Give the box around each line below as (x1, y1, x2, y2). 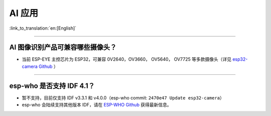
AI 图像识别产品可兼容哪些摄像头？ (9, 43, 117, 52)
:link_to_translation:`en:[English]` (9, 25, 77, 31)
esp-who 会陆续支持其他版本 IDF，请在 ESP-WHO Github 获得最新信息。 (22, 102, 172, 108)
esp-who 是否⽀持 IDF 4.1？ (9, 81, 95, 90)
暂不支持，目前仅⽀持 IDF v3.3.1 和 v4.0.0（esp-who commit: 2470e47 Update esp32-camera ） (22, 94, 224, 100)
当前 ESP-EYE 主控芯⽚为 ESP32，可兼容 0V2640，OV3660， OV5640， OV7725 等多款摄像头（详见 (22, 56, 232, 62)
